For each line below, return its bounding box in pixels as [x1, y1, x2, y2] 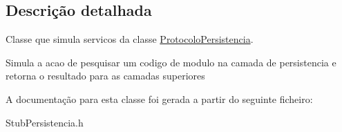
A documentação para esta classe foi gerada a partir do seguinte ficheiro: [6, 91, 313, 106]
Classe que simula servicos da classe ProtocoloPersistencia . [6, 32, 254, 46]
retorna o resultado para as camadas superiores [6, 68, 205, 83]
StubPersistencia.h [6, 115, 84, 129]
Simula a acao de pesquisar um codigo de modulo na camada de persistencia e [6, 55, 336, 69]
